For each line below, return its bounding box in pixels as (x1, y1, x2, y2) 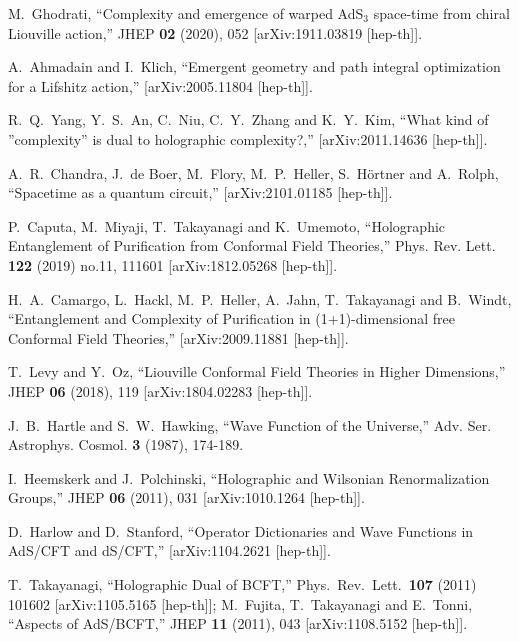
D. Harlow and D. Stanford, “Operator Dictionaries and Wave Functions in (8, 520, 474, 541)
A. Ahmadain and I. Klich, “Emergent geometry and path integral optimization (8, 56, 501, 77)
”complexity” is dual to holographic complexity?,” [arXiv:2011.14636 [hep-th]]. (8, 128, 488, 149)
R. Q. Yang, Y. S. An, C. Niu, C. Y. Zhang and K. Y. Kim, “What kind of (8, 109, 489, 130)
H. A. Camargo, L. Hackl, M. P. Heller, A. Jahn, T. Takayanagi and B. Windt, (8, 288, 512, 309)
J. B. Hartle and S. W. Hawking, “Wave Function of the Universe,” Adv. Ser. (8, 414, 492, 435)
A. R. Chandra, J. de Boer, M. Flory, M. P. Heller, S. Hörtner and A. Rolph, (8, 162, 499, 183)
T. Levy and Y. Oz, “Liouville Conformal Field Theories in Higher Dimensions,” (8, 361, 506, 382)
